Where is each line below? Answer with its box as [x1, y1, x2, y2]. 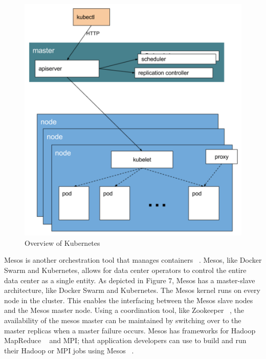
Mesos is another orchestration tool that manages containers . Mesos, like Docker [4, 255, 262, 265]
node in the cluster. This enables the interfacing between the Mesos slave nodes [4, 294, 253, 305]
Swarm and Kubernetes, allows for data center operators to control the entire [4, 265, 247, 276]
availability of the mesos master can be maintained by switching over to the [4, 315, 241, 326]
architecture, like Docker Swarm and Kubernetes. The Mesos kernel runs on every [4, 285, 260, 295]
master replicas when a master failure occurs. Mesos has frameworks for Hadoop [4, 325, 256, 335]
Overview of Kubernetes [25, 237, 100, 248]
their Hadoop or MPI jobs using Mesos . [4, 345, 134, 355]
